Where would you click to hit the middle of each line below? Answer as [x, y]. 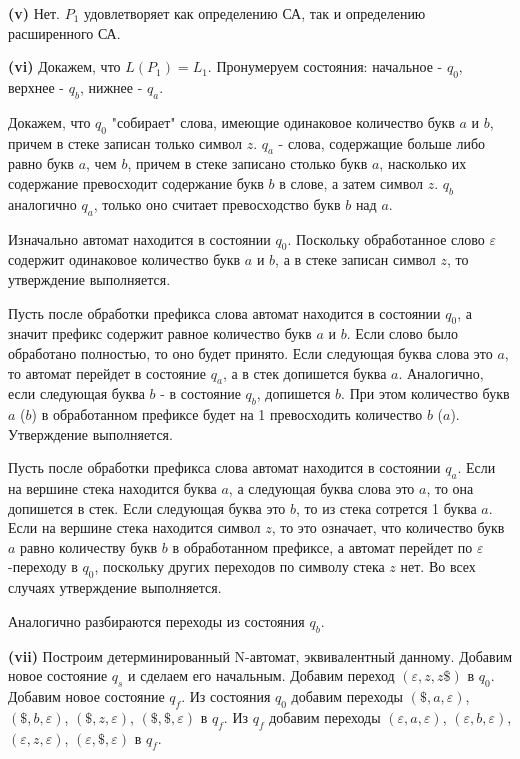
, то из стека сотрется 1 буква [386, 507]
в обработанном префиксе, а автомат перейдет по [322, 546]
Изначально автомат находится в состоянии [139, 238]
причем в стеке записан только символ [125, 142]
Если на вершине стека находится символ [134, 527]
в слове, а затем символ [351, 182]
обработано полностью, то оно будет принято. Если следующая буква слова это [250, 352]
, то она [450, 488]
